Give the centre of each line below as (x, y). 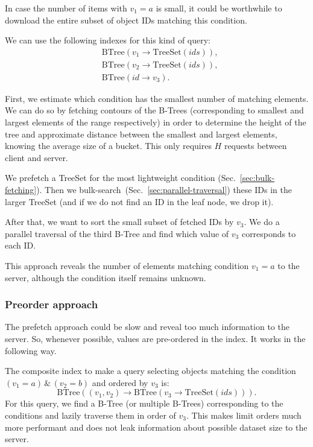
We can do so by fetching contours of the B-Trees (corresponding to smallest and (154, 110)
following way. (31, 350)
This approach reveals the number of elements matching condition (127, 265)
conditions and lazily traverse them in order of (90, 415)
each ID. (21, 245)
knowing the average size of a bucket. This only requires (108, 146)
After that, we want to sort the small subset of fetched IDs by (119, 222)
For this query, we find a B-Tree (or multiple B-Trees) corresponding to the (144, 403)
